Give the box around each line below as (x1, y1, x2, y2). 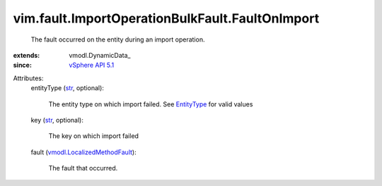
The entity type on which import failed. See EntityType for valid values (48, 99, 253, 108)
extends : (13, 51, 40, 59)
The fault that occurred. (48, 164, 118, 173)
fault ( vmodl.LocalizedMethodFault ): (30, 148, 137, 156)
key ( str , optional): (30, 116, 84, 124)
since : (13, 61, 32, 70)
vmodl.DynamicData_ (69, 51, 131, 59)
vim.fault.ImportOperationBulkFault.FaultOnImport (13, 11, 320, 26)
